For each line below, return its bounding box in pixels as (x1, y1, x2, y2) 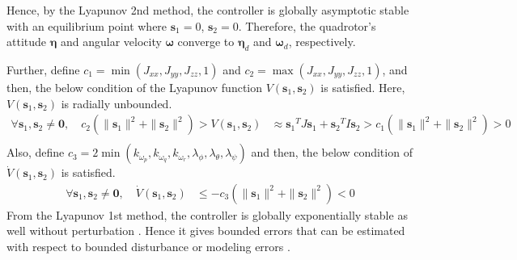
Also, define (6, 144, 65, 161)
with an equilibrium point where (6, 17, 167, 34)
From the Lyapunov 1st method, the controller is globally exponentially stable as (6, 206, 408, 223)
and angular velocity (60, 33, 162, 50)
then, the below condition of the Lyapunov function (6, 78, 263, 95)
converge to (177, 33, 235, 50)
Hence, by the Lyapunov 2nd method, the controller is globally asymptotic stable (6, 2, 409, 18)
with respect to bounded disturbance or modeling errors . (6, 238, 290, 255)
